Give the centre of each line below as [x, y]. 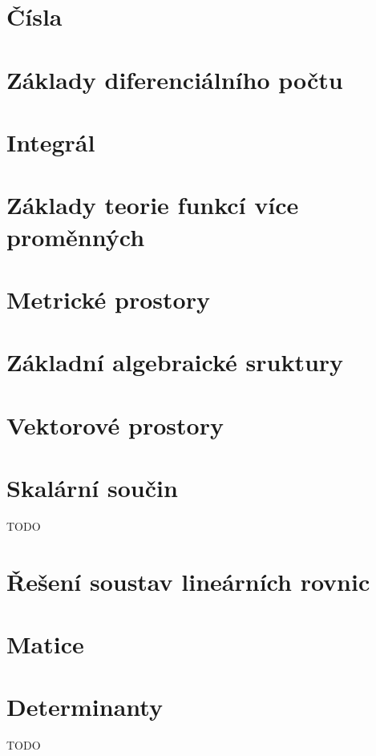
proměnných [76, 236]
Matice [45, 644]
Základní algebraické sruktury [175, 362]
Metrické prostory [108, 299]
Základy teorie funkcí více [153, 205]
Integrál [51, 141]
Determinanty [85, 707]
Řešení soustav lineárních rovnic [188, 581]
